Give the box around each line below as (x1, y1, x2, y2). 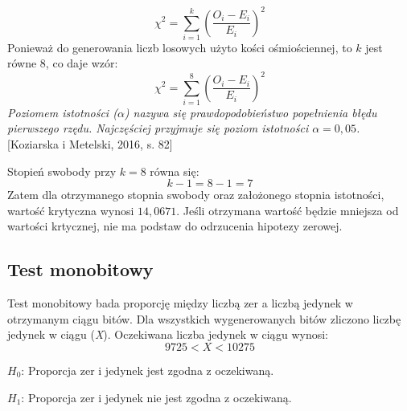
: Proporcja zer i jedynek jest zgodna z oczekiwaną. (21, 361, 274, 378)
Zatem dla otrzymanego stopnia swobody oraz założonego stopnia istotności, (7, 186, 384, 203)
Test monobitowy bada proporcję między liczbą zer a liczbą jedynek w (7, 295, 353, 311)
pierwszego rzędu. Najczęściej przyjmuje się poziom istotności (7, 120, 309, 136)
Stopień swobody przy (7, 162, 117, 179)
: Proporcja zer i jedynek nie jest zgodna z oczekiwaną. (21, 389, 292, 405)
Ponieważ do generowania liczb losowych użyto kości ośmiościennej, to (7, 39, 352, 55)
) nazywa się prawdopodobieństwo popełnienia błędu (124, 104, 377, 120)
